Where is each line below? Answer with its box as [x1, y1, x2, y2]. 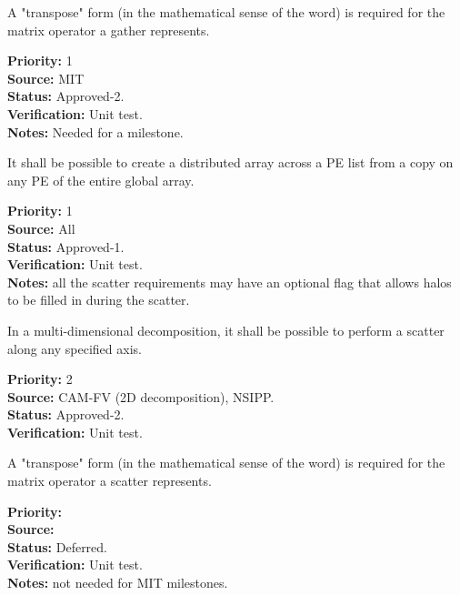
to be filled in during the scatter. [7, 290, 190, 309]
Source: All [7, 218, 75, 237]
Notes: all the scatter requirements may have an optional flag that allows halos [7, 272, 452, 291]
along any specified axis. [7, 338, 142, 358]
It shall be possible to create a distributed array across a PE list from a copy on [7, 153, 454, 172]
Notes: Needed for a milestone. [7, 122, 184, 141]
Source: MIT [7, 68, 85, 87]
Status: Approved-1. [7, 237, 125, 256]
